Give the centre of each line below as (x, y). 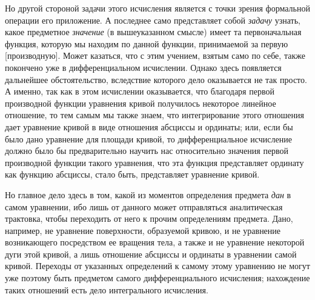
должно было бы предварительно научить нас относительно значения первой (147, 151)
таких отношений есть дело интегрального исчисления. (107, 289)
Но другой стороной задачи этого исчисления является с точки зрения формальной (157, 8)
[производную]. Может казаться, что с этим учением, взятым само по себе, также (155, 55)
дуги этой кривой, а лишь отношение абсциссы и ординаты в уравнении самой (151, 254)
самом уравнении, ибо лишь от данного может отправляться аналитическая (144, 206)
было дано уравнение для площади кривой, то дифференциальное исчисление (148, 138)
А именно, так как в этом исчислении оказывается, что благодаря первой (140, 91)
